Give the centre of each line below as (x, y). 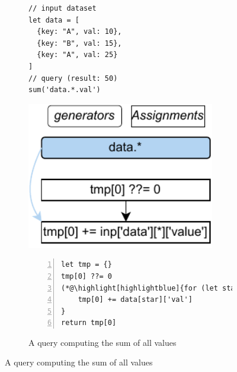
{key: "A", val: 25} (77, 55)
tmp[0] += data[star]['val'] (135, 300)
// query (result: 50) (73, 78)
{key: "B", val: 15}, (79, 43)
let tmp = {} (87, 265)
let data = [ (54, 20)
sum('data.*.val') (65, 90)
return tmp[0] (89, 323)
